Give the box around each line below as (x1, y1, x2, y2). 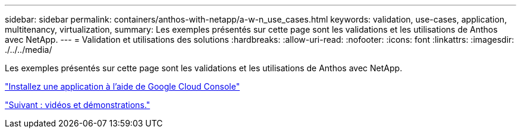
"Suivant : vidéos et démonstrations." (5, 100, 150, 110)
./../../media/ (5, 45, 52, 55)
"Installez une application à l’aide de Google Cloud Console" (5, 81, 240, 91)
